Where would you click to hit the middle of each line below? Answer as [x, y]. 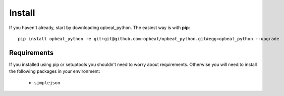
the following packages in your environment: [55, 71]
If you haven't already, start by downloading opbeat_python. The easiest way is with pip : [100, 28]
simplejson [47, 83]
